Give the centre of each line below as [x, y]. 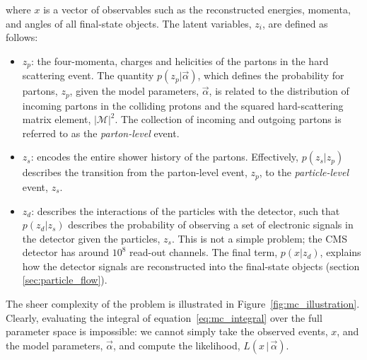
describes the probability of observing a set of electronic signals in [211, 225]
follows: [22, 37]
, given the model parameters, [134, 91]
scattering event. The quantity [88, 75]
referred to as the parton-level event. [101, 133]
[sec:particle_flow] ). [65, 280]
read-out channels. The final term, [204, 252]
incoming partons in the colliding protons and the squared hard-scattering [183, 105]
